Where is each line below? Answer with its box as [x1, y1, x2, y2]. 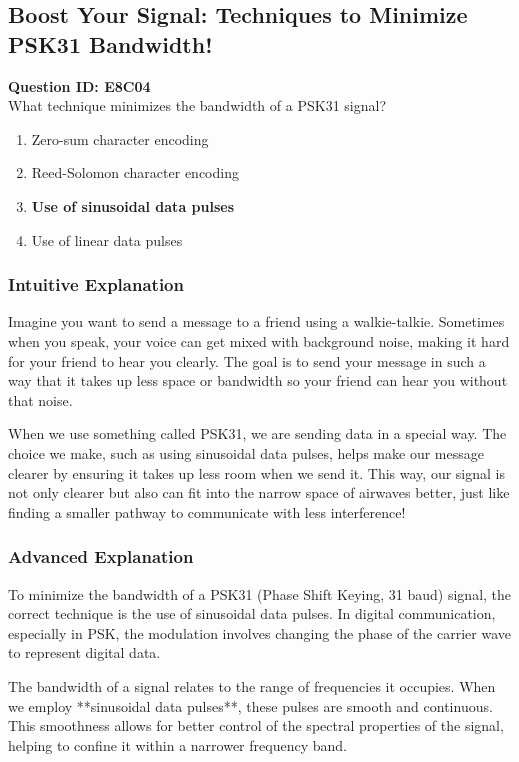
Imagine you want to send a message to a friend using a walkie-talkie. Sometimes [8, 311, 505, 332]
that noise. [8, 389, 73, 410]
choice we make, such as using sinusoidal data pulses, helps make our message [8, 442, 484, 463]
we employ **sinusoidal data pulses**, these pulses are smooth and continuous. [8, 695, 493, 716]
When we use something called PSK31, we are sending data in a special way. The [8, 423, 507, 444]
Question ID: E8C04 [8, 75, 151, 96]
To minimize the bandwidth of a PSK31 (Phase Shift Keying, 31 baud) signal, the [8, 583, 512, 604]
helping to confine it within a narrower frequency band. [8, 734, 347, 755]
